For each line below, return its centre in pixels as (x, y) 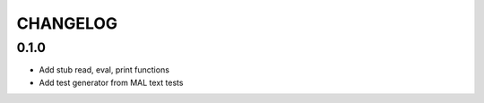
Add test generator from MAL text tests (111, 82)
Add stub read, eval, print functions (104, 70)
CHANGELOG (67, 23)
